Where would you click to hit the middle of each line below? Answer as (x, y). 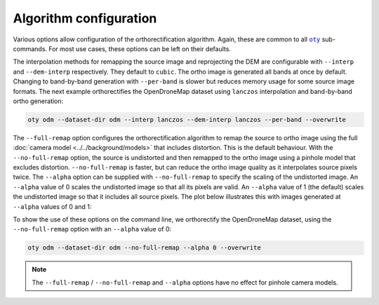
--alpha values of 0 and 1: (52, 206)
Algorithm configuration (85, 18)
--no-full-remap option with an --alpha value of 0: (92, 229)
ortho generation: (38, 101)
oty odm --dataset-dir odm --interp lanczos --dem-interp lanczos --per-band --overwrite (187, 120)
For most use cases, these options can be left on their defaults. (140, 48)
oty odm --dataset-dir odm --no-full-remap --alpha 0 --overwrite (144, 248)
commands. (30, 48)
